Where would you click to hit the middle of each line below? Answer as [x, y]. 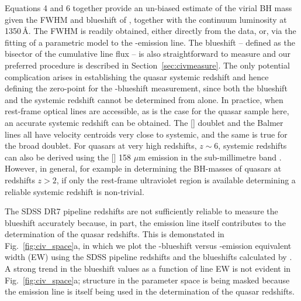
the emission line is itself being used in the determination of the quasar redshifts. [150, 291]
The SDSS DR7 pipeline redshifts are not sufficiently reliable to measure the [141, 211]
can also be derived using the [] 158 [68, 157]
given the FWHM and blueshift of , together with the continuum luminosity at [146, 19]
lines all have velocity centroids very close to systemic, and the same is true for [146, 134]
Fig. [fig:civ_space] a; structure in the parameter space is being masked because [147, 280]
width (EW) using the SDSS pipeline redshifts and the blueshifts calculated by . [148, 257]
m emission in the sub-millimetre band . [210, 157]
